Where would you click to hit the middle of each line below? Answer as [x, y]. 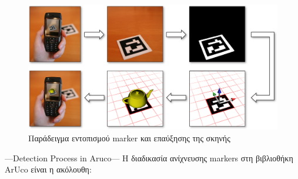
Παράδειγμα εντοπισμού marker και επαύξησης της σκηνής [129, 138]
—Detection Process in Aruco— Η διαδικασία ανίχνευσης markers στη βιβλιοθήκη [149, 158]
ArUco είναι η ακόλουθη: [48, 169]
